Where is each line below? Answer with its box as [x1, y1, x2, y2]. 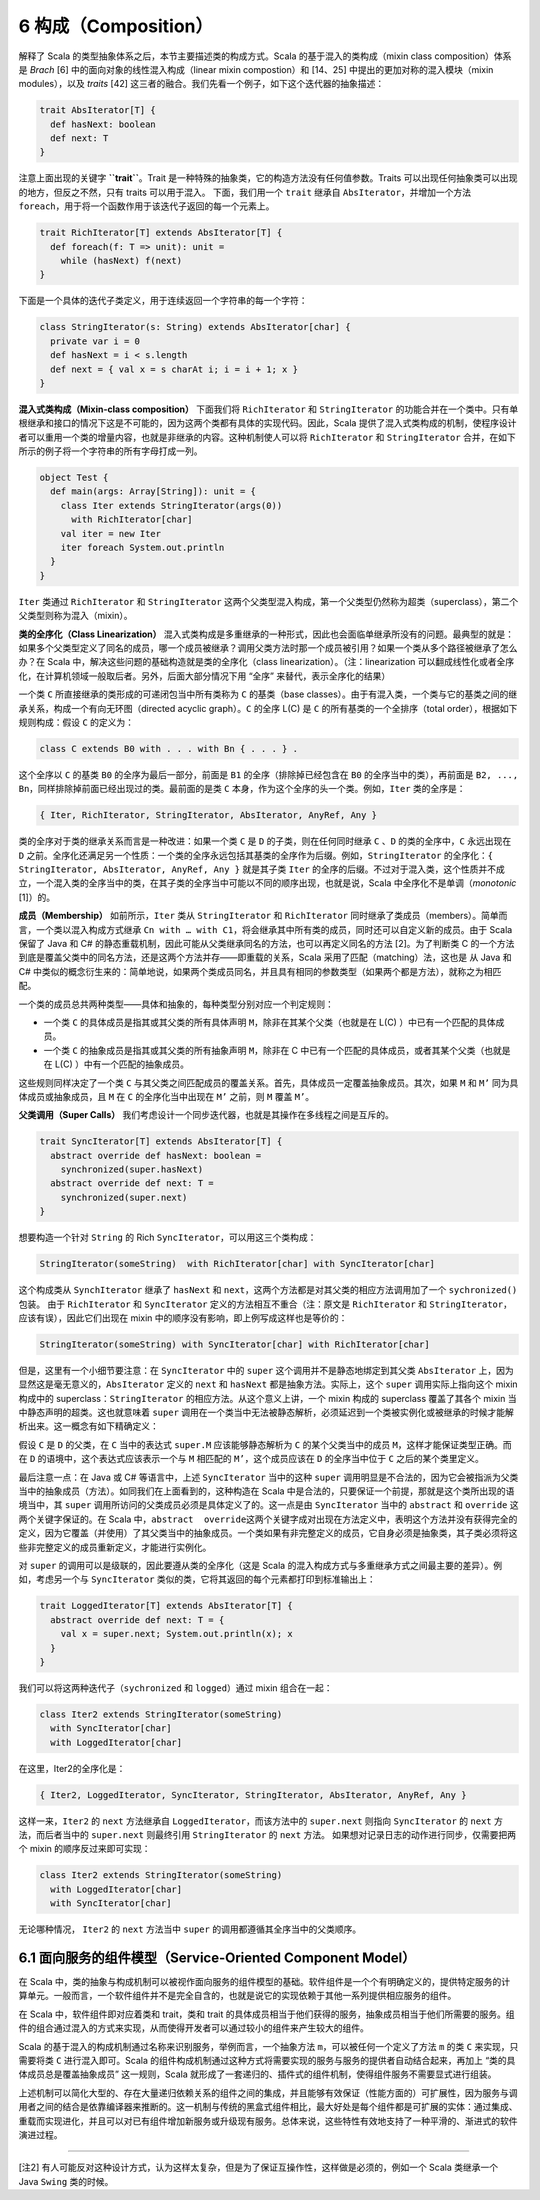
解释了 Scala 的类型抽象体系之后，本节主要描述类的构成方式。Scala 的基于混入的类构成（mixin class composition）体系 [18, 50, 512, 62]
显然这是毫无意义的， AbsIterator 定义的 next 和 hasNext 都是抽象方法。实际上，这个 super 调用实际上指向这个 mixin [18, 1378, 519, 1390]
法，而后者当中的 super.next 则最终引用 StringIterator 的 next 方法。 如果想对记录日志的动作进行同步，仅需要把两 [18, 1829, 517, 1841]
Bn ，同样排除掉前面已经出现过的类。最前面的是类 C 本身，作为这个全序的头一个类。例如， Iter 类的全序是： [18, 783, 466, 795]
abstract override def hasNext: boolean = [50, 1150, 262, 1161]
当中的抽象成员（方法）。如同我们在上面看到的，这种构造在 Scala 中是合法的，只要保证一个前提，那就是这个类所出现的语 [18, 1485, 515, 1497]
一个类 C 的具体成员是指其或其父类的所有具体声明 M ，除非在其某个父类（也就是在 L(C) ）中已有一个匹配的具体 [43, 1016, 496, 1028]
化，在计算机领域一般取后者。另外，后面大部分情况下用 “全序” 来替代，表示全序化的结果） [18, 670, 391, 682]
